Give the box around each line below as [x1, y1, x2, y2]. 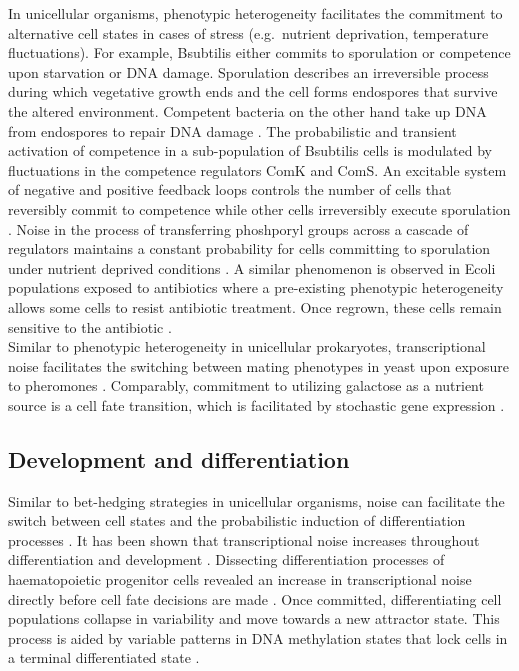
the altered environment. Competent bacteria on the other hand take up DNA [8, 100, 487, 121]
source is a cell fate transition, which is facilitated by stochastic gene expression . [8, 394, 505, 415]
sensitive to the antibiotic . [8, 316, 172, 337]
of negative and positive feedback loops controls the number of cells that [8, 179, 452, 200]
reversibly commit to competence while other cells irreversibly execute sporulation [8, 198, 511, 219]
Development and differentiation [8, 443, 350, 474]
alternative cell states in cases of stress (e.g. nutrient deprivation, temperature [8, 22, 489, 43]
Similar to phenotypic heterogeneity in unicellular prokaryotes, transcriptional [8, 336, 486, 357]
